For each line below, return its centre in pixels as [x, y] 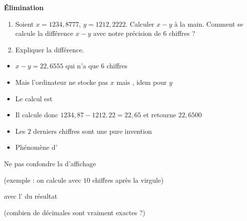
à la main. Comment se [208, 24]
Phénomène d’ [36, 147]
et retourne [160, 115]
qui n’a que [82, 66]
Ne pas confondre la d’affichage [50, 163]
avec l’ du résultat [31, 196]
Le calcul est [34, 98]
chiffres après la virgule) [128, 180]
